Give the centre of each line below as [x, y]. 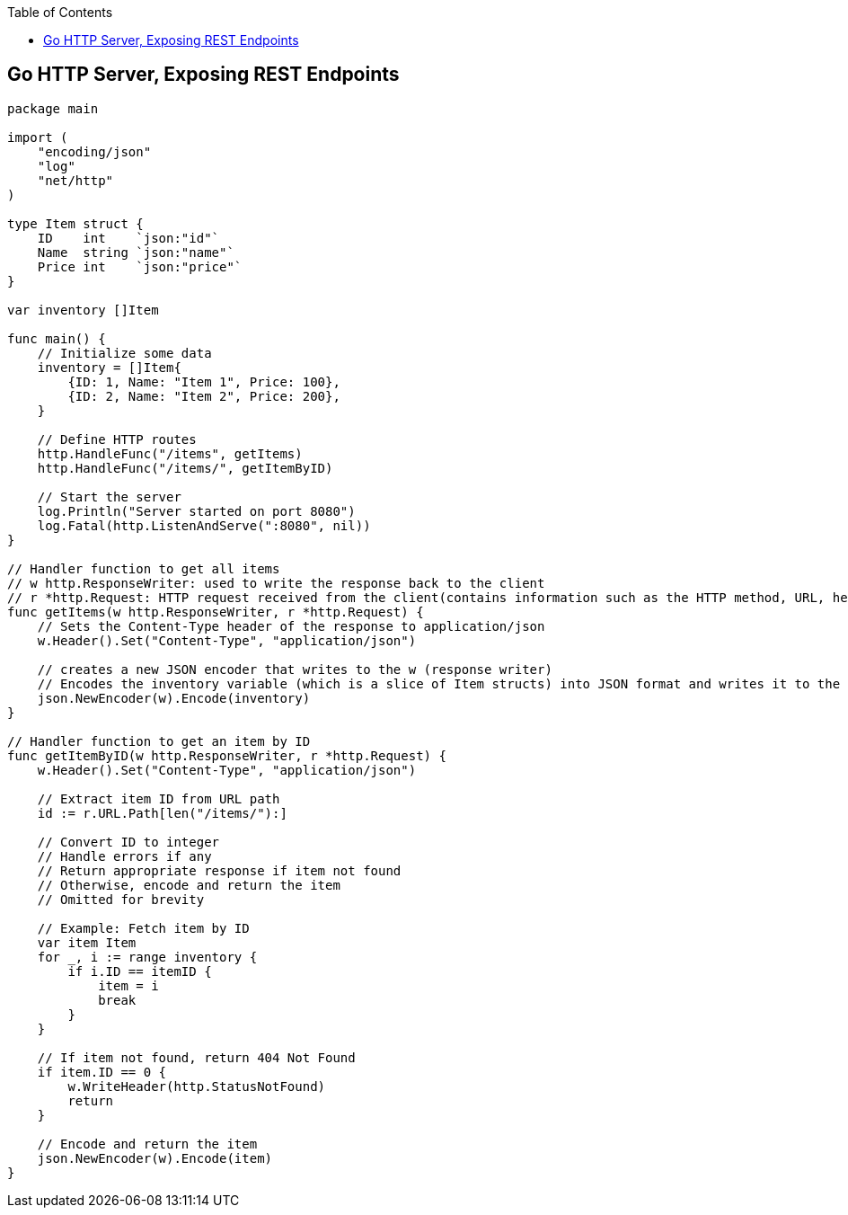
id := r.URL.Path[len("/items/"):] [162, 813]
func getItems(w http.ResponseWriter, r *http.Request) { [216, 612]
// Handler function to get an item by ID [159, 741]
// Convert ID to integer [128, 842]
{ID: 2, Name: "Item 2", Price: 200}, [204, 396]
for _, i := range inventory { [147, 957]
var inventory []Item [83, 310]
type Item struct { [75, 223]
